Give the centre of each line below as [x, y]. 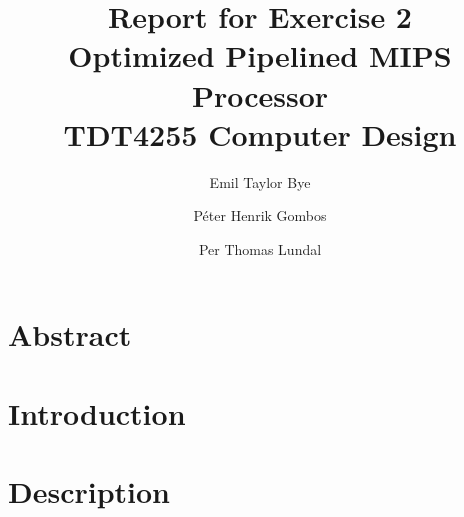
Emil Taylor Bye [260, 181]
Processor [260, 94]
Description [89, 491]
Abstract [70, 334]
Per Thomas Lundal [260, 248]
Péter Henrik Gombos [260, 215]
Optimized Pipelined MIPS [260, 55]
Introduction [97, 412]
